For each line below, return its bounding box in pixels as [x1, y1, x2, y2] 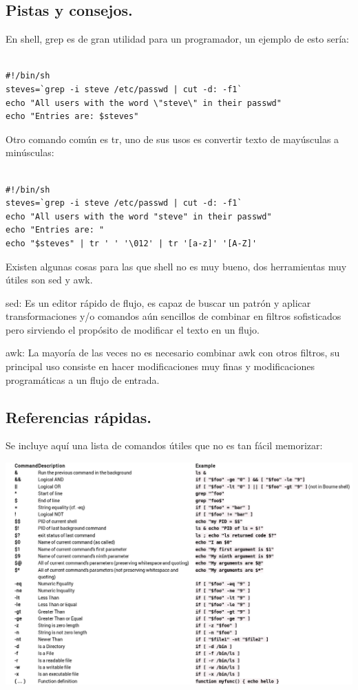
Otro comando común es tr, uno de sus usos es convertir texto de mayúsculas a [6, 131, 339, 146]
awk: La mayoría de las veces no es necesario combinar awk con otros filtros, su [6, 345, 340, 360]
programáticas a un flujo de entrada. [6, 372, 160, 387]
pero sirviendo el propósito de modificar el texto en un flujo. [6, 322, 260, 336]
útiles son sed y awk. [6, 272, 93, 287]
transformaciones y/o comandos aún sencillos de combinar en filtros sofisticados [6, 309, 341, 323]
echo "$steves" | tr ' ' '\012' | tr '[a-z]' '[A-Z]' [6, 238, 257, 248]
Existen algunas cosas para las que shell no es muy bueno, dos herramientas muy [6, 259, 347, 273]
